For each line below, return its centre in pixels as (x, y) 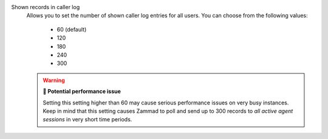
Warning (54, 80)
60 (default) (72, 29)
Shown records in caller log (46, 7)
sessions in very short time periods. (87, 120)
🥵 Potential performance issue (82, 92)
